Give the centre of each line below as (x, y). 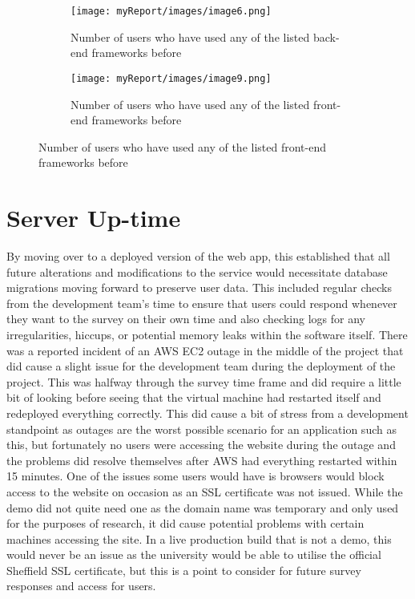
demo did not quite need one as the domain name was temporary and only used (203, 507)
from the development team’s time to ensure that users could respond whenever (202, 303)
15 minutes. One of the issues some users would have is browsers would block (195, 476)
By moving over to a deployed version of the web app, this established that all (198, 256)
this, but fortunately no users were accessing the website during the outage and (201, 445)
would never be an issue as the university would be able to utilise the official (194, 554)
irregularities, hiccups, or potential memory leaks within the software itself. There (207, 334)
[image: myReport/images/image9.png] (171, 78)
